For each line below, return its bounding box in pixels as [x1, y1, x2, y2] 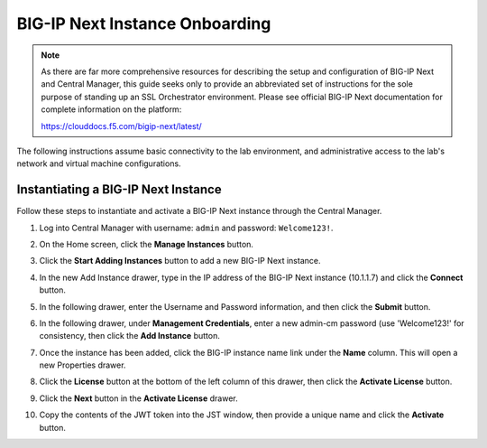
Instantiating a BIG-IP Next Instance [16, 182, 222, 198]
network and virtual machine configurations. [16, 158, 181, 169]
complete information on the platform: [41, 104, 182, 115]
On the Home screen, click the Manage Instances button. [39, 238, 254, 249]
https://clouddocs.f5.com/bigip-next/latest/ [41, 120, 202, 131]
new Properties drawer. [39, 359, 126, 370]
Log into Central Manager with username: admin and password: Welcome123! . [39, 222, 334, 233]
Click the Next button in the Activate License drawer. [39, 393, 238, 404]
